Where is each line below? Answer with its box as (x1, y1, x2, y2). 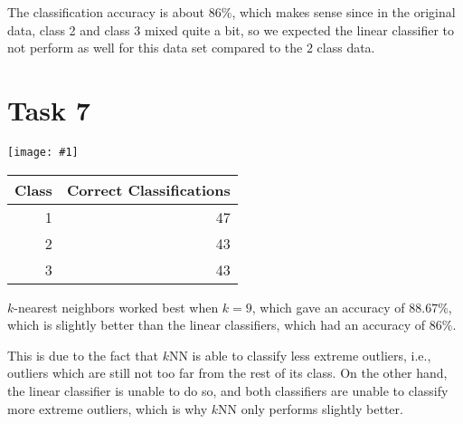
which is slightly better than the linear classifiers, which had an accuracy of (7, 315, 426, 334)
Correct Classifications (66, 178, 231, 200)
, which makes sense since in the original (231, 3, 456, 21)
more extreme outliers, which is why (7, 399, 208, 418)
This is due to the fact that (7, 345, 158, 364)
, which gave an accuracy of (251, 297, 405, 316)
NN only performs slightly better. (218, 399, 403, 418)
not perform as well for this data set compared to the (7, 38, 303, 57)
